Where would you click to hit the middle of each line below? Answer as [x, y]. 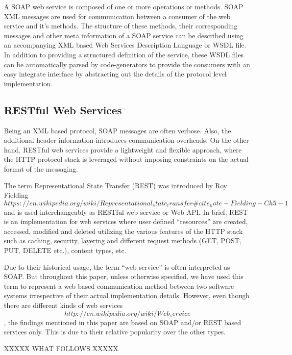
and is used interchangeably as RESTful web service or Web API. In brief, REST [126, 212]
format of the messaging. [41, 168]
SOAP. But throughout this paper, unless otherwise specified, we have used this [124, 276]
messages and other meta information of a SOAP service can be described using [124, 35]
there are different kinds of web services [63, 305]
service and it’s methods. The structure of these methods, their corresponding [121, 26]
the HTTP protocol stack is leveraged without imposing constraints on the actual [126, 159]
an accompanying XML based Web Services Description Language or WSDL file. [125, 45]
